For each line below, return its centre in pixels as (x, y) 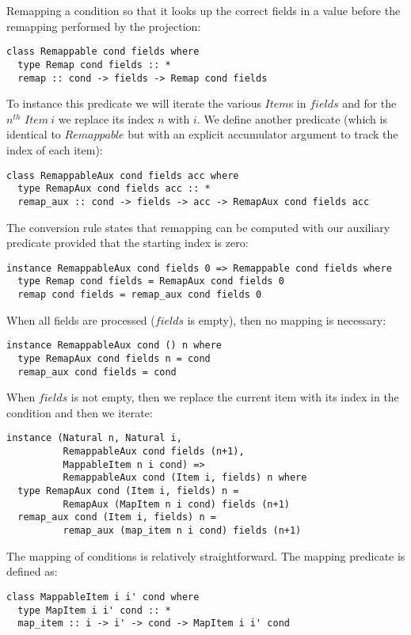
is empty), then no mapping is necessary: (287, 319)
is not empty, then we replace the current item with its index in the (235, 397)
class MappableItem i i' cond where (103, 597)
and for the (369, 103)
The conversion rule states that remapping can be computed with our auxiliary (198, 227)
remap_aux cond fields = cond (97, 372)
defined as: (32, 571)
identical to (34, 134)
